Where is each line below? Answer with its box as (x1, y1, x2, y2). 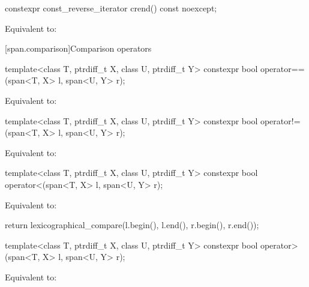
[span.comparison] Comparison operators (5, 42, 152, 55)
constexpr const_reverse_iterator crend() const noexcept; (5, 2, 217, 14)
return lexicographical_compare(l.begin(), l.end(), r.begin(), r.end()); (5, 219, 259, 231)
